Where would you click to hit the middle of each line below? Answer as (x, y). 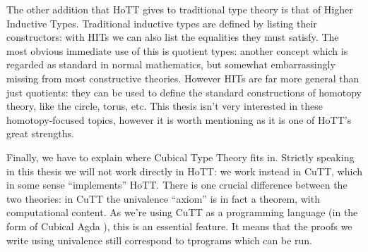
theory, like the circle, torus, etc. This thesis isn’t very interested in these (165, 106)
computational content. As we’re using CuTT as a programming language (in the (182, 212)
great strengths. (40, 133)
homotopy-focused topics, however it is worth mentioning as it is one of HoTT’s (179, 119)
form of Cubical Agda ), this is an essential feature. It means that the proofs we (179, 226)
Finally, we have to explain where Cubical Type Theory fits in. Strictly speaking (180, 157)
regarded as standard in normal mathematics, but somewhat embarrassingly (171, 64)
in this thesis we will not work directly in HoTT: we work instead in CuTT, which (184, 171)
